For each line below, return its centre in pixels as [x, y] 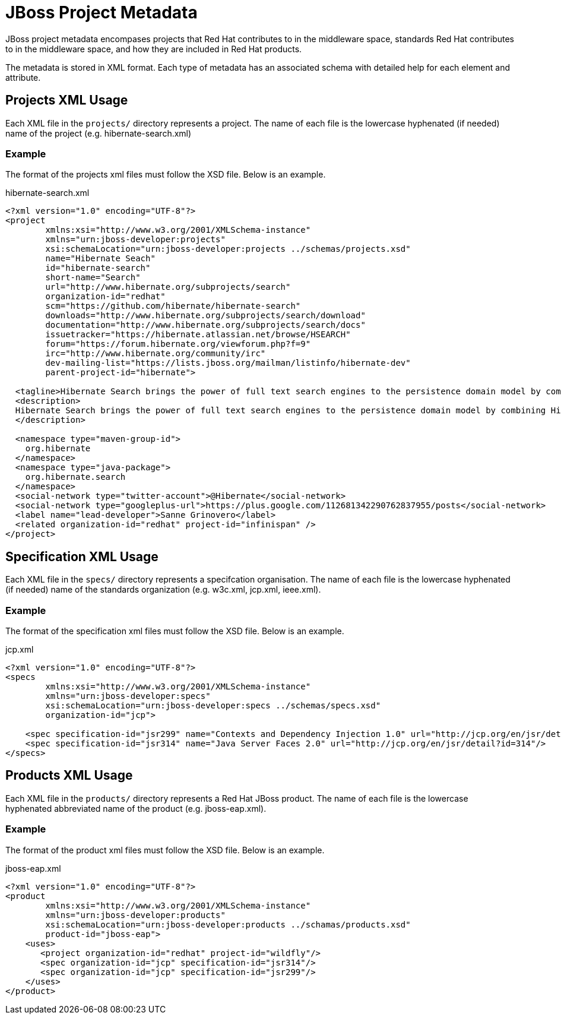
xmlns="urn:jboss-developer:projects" [135, 240]
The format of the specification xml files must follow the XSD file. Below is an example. [175, 631]
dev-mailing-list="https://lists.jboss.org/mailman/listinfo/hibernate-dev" [228, 363]
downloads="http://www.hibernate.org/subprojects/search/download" [205, 316]
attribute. [23, 77]
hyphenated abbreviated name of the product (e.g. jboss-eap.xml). [136, 808]
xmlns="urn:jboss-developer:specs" [128, 696]
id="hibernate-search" [98, 268]
